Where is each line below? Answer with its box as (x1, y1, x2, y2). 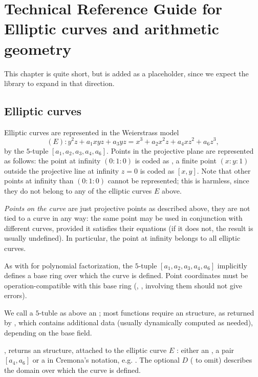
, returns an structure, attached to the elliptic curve (4, 344, 167, 355)
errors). (4, 290, 27, 301)
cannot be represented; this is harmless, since (107, 175, 249, 186)
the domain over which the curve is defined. (4, 364, 141, 375)
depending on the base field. (4, 327, 92, 338)
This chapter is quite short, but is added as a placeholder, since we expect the (4, 68, 249, 78)
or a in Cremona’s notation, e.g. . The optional (32, 354, 180, 365)
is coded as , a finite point (135, 155, 217, 166)
